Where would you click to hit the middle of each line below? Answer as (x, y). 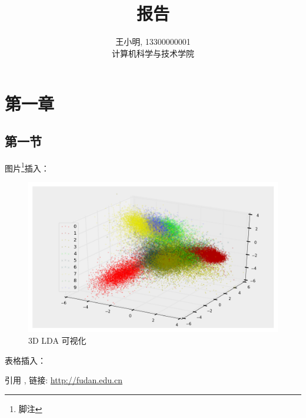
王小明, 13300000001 (153, 42)
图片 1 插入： (27, 167)
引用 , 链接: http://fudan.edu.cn (64, 380)
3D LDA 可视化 (57, 340)
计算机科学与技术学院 (153, 53)
